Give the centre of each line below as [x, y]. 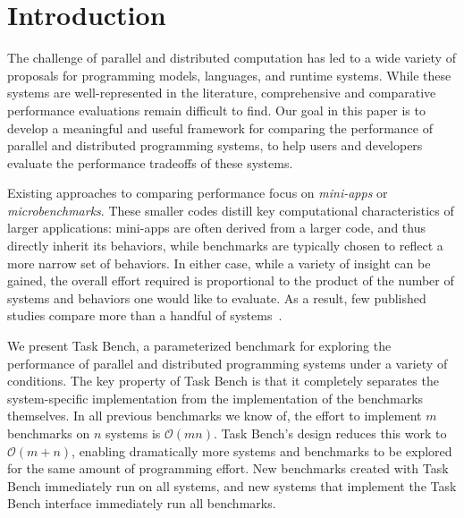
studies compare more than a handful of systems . [145, 315]
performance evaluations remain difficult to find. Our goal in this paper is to [216, 110]
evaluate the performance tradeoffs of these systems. [150, 162]
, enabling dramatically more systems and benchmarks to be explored [262, 450]
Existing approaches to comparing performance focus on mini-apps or [198, 193]
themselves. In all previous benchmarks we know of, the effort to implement [215, 416]
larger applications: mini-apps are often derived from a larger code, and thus [216, 228]
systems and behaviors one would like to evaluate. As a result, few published [217, 297]
